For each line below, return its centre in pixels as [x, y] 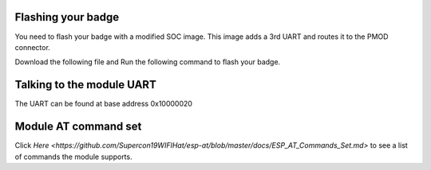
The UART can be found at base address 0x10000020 [104, 104]
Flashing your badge [67, 17]
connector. [33, 47]
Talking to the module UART [86, 85]
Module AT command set [78, 127]
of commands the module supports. [73, 156]
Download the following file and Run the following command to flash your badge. [148, 62]
